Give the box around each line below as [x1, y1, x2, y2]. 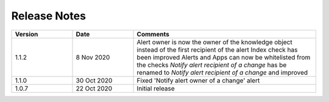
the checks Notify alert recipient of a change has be [136, 61, 287, 69]
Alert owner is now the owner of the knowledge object [136, 38, 292, 46]
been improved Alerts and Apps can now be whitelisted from [136, 53, 311, 61]
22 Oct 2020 [76, 84, 113, 92]
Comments [136, 30, 170, 38]
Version [15, 30, 38, 38]
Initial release [136, 84, 175, 92]
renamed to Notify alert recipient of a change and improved [136, 68, 308, 76]
